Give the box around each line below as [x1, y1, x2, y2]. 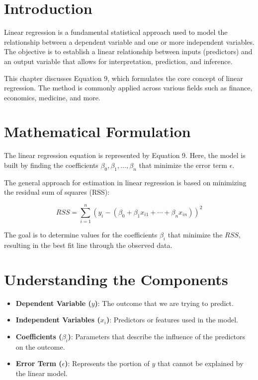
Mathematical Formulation [4, 121, 191, 142]
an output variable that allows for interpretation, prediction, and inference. [4, 56, 233, 66]
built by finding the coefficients [4, 160, 98, 170]
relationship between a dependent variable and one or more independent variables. [4, 36, 255, 47]
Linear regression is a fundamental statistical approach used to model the [4, 27, 228, 37]
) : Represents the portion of [65, 358, 150, 369]
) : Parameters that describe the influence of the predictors [68, 331, 246, 341]
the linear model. [15, 368, 68, 378]
